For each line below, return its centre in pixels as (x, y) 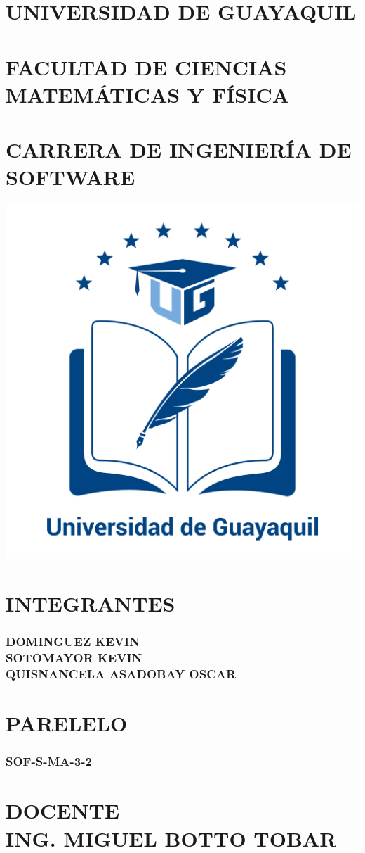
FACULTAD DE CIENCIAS (146, 67)
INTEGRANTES (91, 604)
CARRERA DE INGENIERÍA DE (179, 150)
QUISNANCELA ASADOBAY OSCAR (121, 673)
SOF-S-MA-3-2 (49, 761)
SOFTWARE (71, 177)
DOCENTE (63, 810)
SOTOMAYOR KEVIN (74, 658)
